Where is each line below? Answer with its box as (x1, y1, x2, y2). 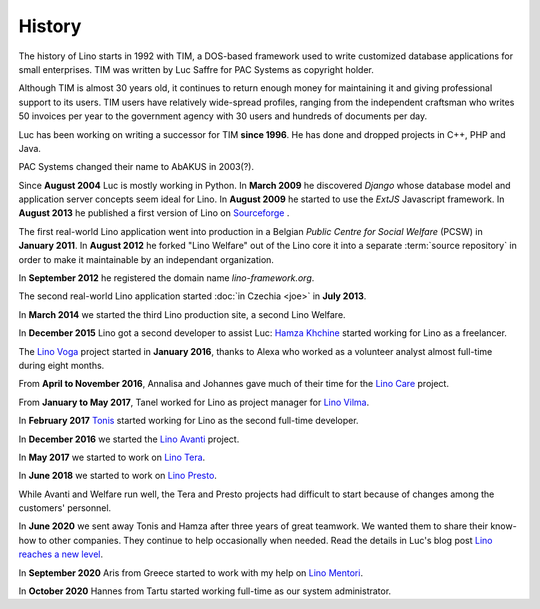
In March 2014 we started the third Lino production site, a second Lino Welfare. (18, 308, 346, 320)
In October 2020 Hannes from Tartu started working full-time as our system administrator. (18, 585, 392, 597)
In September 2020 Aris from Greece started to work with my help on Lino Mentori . (18, 566, 364, 579)
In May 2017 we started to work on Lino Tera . (18, 451, 206, 463)
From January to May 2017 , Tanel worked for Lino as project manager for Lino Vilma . (18, 396, 370, 408)
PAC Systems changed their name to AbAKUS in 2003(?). (18, 161, 255, 173)
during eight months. (18, 359, 105, 371)
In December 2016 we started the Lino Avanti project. (18, 433, 240, 445)
